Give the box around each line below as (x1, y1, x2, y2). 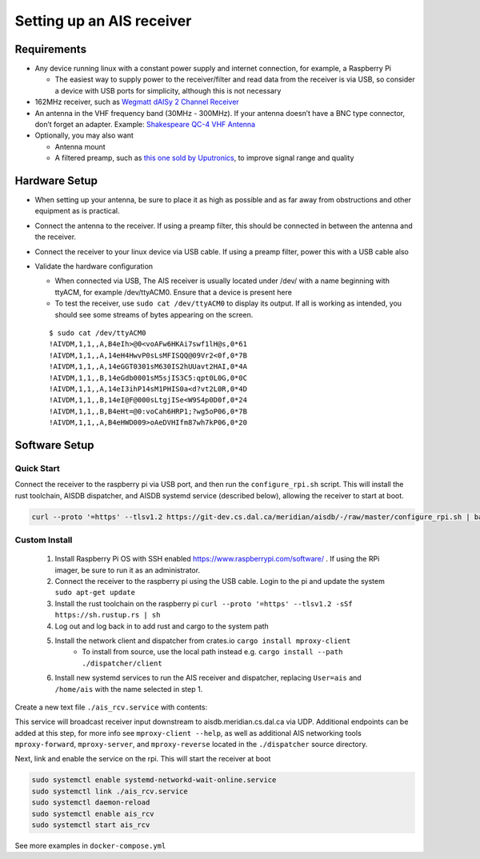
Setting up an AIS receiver (14, 12, 192, 30)
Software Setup (14, 438, 95, 452)
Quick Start (14, 462, 60, 473)
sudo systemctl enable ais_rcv (31, 809, 155, 818)
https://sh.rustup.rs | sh (54, 610, 161, 620)
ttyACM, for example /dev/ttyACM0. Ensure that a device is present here (54, 287, 292, 297)
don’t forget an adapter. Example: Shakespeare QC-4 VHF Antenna (34, 120, 256, 130)
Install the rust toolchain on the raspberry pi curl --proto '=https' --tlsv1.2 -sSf (54, 598, 353, 608)
